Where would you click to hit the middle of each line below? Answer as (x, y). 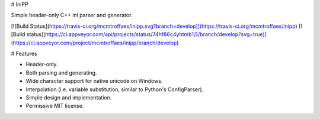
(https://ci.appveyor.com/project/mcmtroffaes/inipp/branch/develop (94, 43)
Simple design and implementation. (69, 97)
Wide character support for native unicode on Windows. (94, 81)
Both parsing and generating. (61, 73)
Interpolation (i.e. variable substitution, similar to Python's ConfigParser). (115, 89)
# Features (24, 53)
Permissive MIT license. (55, 106)
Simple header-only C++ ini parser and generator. (72, 15)
